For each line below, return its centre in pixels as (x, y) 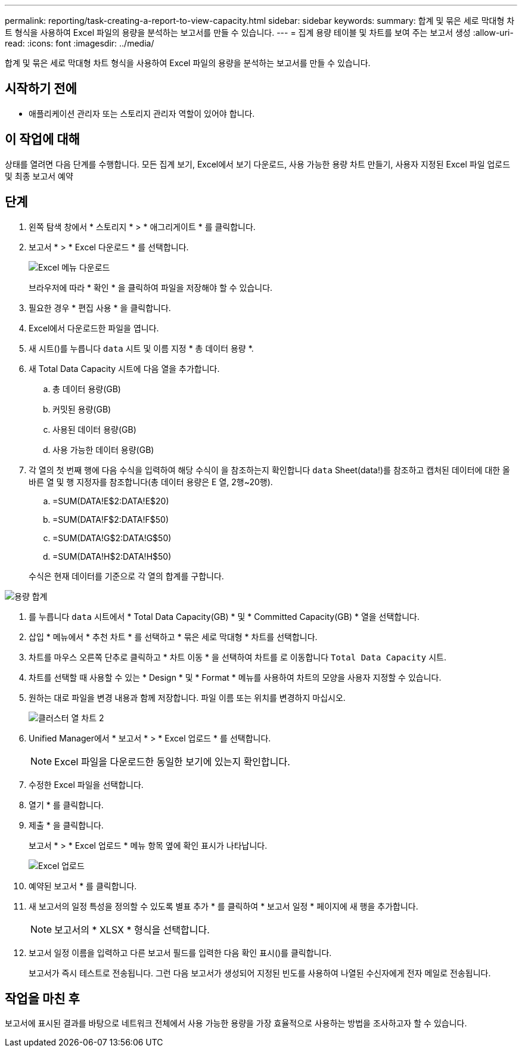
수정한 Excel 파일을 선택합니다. (86, 784)
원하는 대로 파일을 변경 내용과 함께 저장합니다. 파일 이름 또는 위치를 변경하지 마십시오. (187, 697)
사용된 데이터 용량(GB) (94, 429)
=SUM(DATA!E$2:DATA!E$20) (111, 501)
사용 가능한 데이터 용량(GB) (103, 449)
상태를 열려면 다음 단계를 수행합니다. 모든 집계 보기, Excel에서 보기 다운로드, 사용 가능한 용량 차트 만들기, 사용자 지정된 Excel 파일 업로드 (258, 164)
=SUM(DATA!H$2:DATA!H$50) (112, 556)
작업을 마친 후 (42, 998)
